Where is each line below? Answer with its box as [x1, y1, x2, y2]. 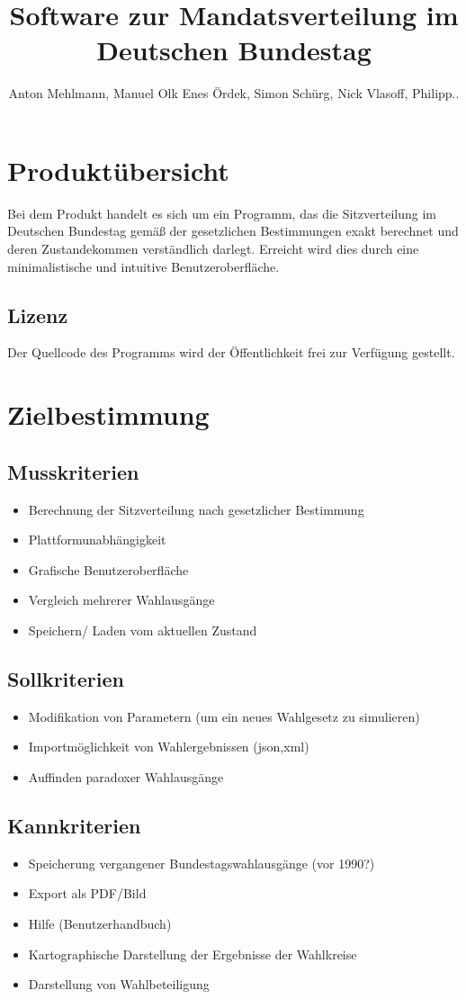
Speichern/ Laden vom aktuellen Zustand [28, 620, 257, 639]
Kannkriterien [7, 811, 141, 839]
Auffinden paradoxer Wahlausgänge [28, 767, 224, 786]
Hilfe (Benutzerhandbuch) [28, 913, 172, 932]
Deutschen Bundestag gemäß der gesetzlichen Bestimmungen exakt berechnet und [7, 221, 459, 240]
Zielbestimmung [7, 396, 210, 433]
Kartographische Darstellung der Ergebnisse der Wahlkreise [28, 944, 357, 963]
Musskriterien [7, 457, 139, 485]
